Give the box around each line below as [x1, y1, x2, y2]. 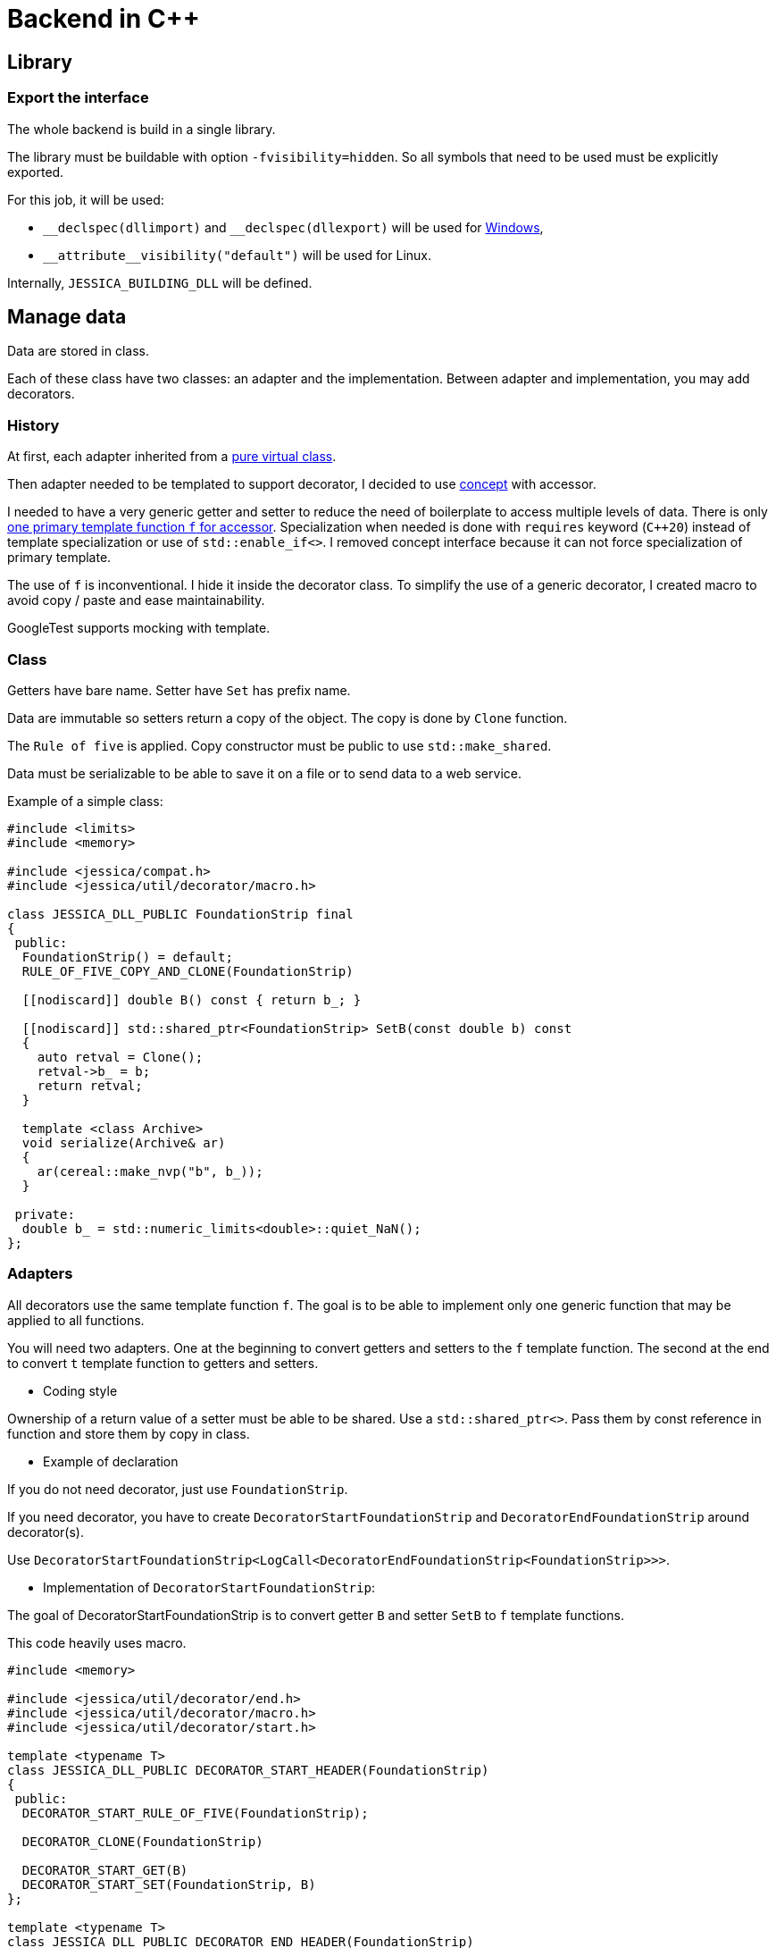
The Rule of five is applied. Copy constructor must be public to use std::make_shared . [7, 737, 552, 753]
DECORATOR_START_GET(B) [21, 1862, 188, 1877]
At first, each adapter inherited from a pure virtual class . [7, 449, 337, 465]
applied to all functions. [7, 1312, 145, 1328]
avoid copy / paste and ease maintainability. [7, 592, 265, 609]
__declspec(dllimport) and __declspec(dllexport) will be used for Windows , [43, 219, 544, 235]
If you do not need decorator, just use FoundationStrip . [7, 1481, 348, 1497]
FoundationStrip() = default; [21, 949, 233, 964]
